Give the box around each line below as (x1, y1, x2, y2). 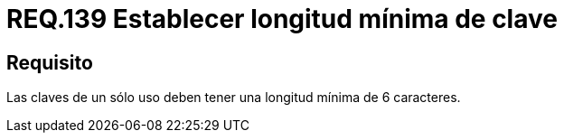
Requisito (6, 51, 93, 74)
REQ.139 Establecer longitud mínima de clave (6, 4, 558, 34)
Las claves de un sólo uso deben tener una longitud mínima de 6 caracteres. (6, 89, 461, 106)
